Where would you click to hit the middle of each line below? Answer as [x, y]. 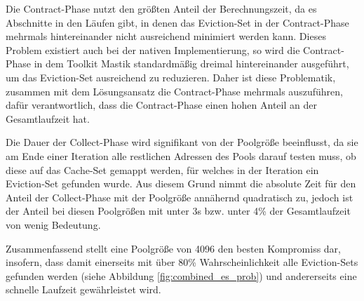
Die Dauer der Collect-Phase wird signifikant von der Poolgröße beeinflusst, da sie [182, 142]
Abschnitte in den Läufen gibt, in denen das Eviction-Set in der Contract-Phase [177, 22]
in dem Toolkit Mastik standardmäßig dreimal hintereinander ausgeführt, [191, 63]
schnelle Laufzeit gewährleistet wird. [83, 289]
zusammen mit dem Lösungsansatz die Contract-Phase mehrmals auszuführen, [174, 91]
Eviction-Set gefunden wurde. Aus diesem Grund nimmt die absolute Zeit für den [181, 183]
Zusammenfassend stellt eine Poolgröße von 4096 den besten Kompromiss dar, [173, 248]
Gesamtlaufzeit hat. [48, 118]
